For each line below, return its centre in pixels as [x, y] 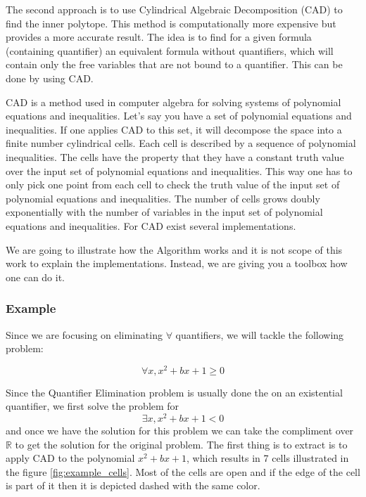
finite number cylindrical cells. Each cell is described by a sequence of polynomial [181, 143]
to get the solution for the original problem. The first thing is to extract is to [181, 444]
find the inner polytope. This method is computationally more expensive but [171, 23]
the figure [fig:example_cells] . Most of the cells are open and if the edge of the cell [183, 471]
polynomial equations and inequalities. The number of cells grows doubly [163, 198]
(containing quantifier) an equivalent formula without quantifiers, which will [170, 50]
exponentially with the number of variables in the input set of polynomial [164, 212]
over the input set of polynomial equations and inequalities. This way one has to [179, 170]
